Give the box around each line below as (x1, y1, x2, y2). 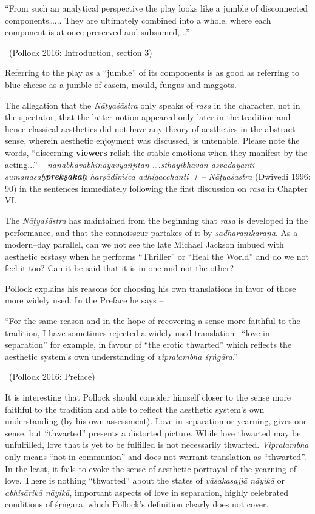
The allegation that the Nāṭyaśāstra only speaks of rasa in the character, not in (5, 98, 300, 111)
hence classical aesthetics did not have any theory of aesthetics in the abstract (5, 122, 296, 135)
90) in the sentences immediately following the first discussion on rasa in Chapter (5, 181, 308, 194)
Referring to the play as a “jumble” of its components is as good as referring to (5, 66, 299, 79)
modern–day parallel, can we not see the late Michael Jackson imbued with (5, 238, 284, 251)
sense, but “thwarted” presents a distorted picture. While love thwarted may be (5, 426, 301, 439)
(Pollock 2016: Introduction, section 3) (8, 46, 152, 58)
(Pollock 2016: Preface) (8, 370, 95, 383)
